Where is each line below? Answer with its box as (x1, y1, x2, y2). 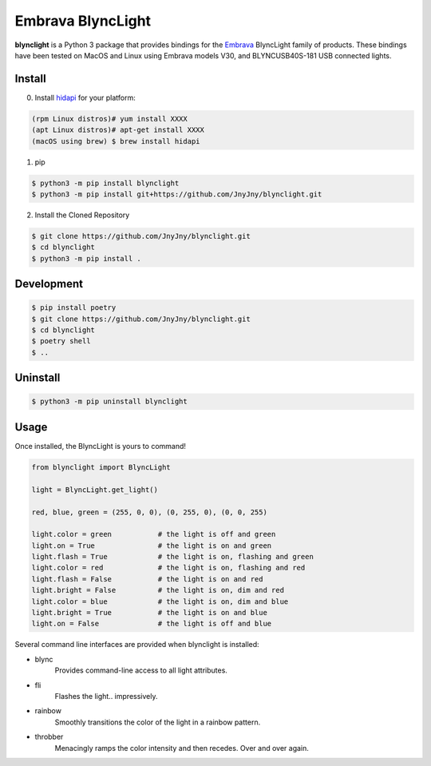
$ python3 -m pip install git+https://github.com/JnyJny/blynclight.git (31, 189, 322, 199)
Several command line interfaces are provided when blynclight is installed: (14, 640, 259, 649)
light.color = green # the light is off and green (31, 530, 276, 539)
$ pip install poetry (31, 304, 117, 312)
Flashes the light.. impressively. (54, 691, 158, 701)
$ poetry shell (31, 336, 91, 346)
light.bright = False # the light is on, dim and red (31, 585, 285, 595)
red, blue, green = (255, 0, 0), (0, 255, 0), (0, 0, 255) (31, 507, 267, 517)
